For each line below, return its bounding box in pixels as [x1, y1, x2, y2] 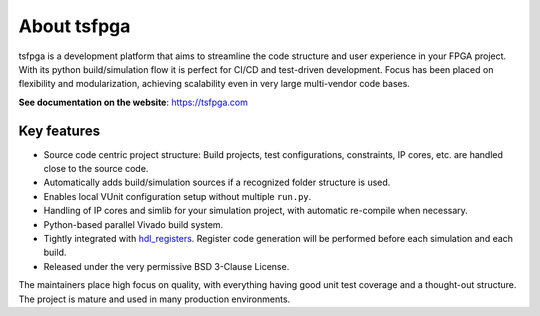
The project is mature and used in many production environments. [18, 293, 291, 305]
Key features [18, 122, 100, 139]
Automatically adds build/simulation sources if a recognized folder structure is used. [43, 176, 391, 189]
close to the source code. [43, 163, 149, 175]
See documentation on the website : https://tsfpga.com [18, 96, 249, 108]
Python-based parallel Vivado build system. [43, 218, 224, 230]
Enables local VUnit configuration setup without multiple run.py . [43, 190, 312, 202]
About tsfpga [18, 15, 131, 37]
